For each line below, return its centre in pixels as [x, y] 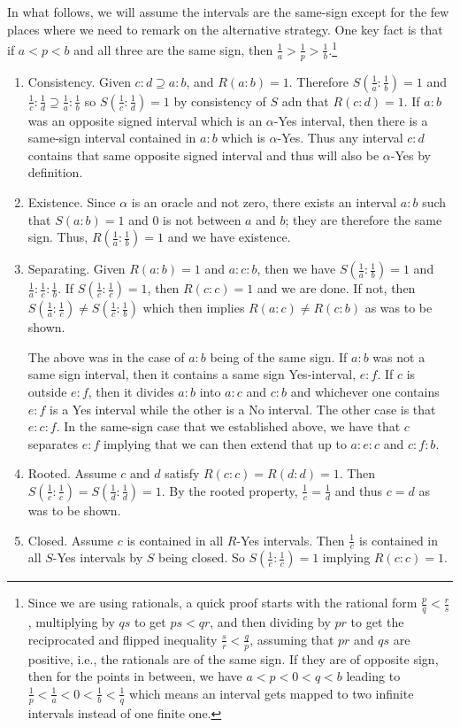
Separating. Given [77, 269]
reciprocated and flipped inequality [123, 639]
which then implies [194, 308]
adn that [305, 101]
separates [53, 443]
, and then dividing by [270, 622]
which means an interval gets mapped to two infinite [272, 693]
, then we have [296, 269]
